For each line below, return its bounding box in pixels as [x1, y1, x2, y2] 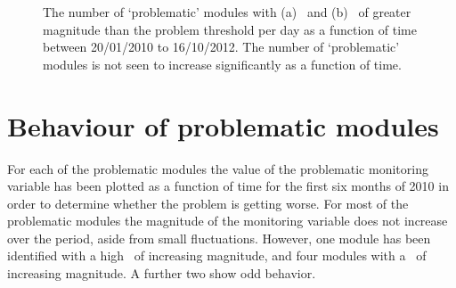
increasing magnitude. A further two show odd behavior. [7, 264, 316, 283]
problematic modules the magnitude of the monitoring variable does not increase [7, 211, 448, 230]
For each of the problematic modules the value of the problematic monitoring [7, 159, 428, 177]
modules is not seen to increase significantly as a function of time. [43, 54, 402, 73]
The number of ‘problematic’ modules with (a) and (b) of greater [43, 3, 411, 21]
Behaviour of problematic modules [7, 107, 439, 144]
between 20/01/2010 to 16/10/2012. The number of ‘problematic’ [43, 37, 400, 56]
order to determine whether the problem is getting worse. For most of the [7, 193, 409, 212]
